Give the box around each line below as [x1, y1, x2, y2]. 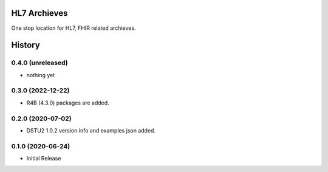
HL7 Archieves [11, 8, 68, 18]
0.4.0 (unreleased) [11, 58, 68, 67]
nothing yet [26, 71, 55, 78]
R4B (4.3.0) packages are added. [26, 99, 109, 106]
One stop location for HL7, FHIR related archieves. [11, 24, 136, 32]
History [11, 40, 41, 50]
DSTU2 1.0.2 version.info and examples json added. [26, 126, 156, 134]
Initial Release [26, 155, 61, 162]
